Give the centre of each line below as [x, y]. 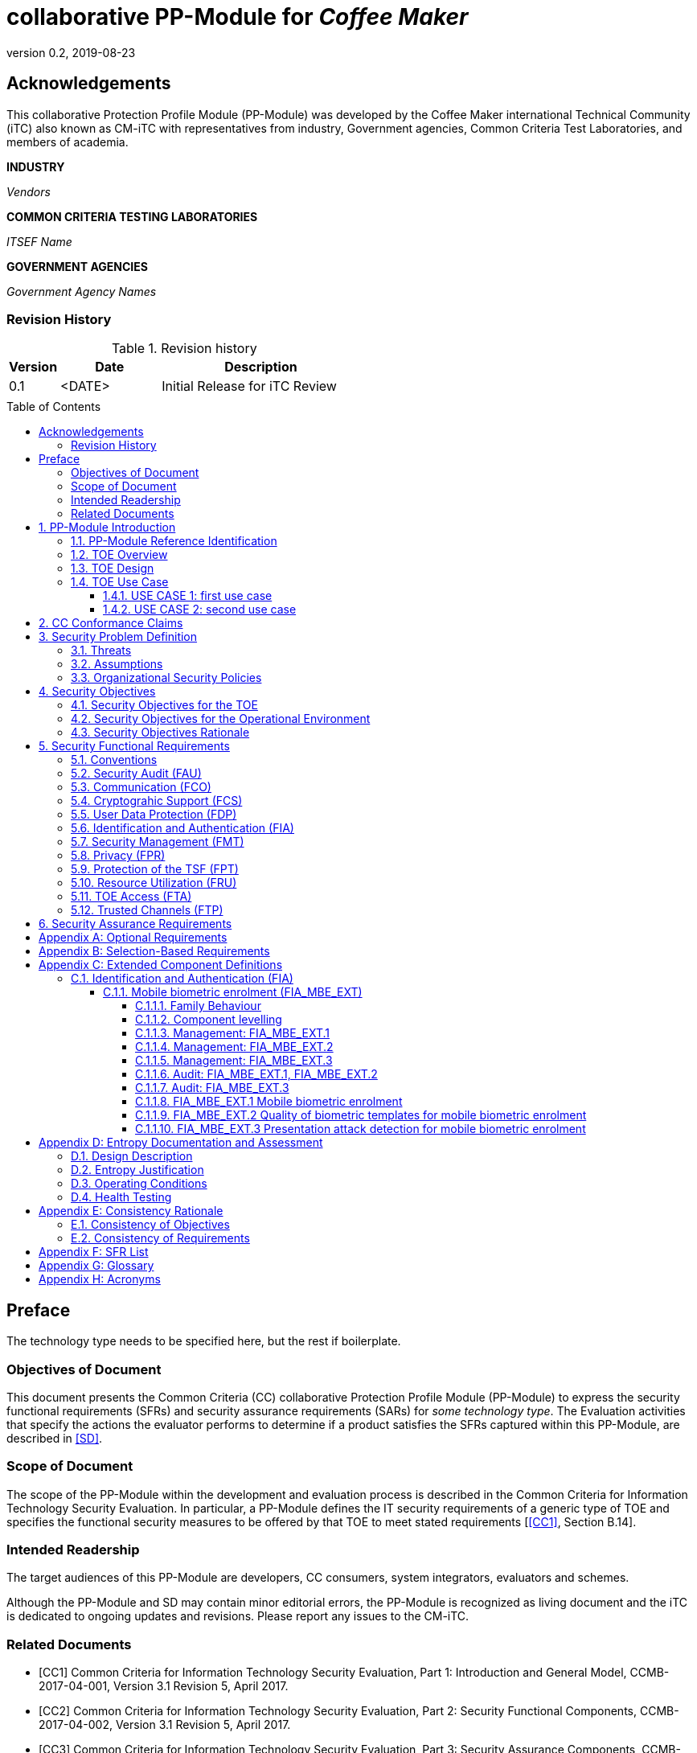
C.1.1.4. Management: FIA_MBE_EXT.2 [234, 1047]
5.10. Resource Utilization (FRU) [154, 883]
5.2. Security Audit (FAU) [136, 774]
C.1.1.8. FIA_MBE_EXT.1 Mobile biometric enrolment [269, 1102]
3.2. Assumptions [117, 664]
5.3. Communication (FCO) [141, 787]
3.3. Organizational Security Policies [166, 678]
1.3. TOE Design [113, 569]
